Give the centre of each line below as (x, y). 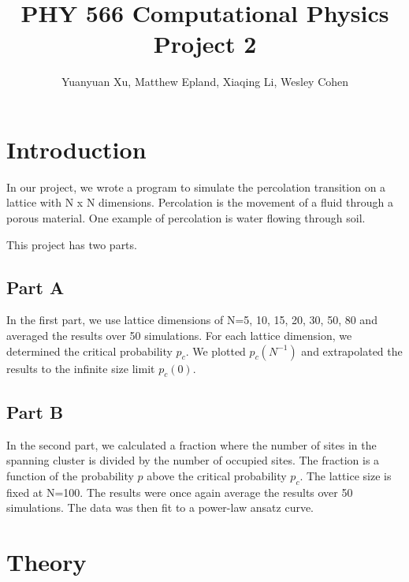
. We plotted (216, 351)
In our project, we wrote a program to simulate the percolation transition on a (196, 187)
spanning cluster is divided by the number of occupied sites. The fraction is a (193, 460)
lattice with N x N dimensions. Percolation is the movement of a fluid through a (200, 202)
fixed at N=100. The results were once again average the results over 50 (180, 492)
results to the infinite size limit (81, 368)
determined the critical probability (89, 351)
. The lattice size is (346, 475)
